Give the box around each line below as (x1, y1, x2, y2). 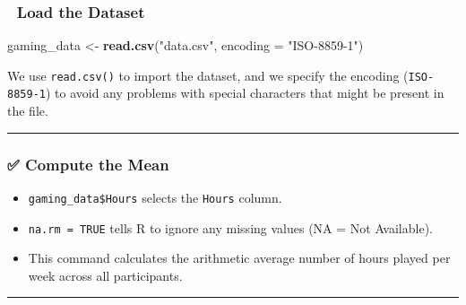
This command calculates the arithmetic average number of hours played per (28, 248, 451, 267)
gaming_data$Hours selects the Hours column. (28, 187, 282, 206)
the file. (7, 101, 48, 120)
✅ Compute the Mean (7, 152, 169, 175)
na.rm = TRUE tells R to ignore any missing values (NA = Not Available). (28, 218, 433, 237)
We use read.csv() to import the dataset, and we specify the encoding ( (7, 65, 409, 84)
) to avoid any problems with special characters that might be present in (45, 83, 444, 102)
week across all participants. (28, 266, 183, 284)
